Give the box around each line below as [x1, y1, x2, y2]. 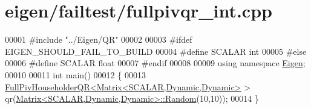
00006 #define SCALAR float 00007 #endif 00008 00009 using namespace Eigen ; [5, 57, 306, 69]
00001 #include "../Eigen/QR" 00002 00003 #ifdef [5, 33, 192, 46]
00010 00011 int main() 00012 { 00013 [5, 68, 146, 81]
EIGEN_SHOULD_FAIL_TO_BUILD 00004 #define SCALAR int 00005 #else [5, 45, 307, 57]
